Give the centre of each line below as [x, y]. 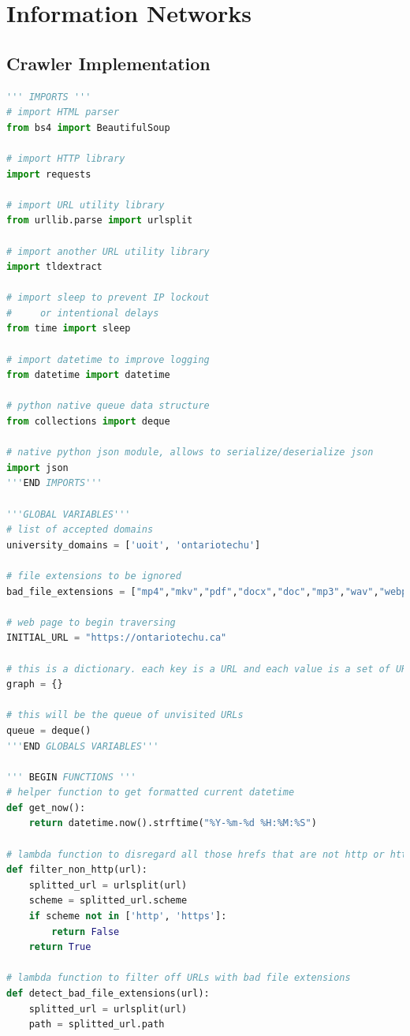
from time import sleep [69, 329]
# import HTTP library [66, 158]
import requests [49, 174]
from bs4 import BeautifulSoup [88, 127]
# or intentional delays [83, 313]
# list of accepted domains [80, 530]
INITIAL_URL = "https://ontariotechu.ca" [117, 638]
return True [60, 947]
